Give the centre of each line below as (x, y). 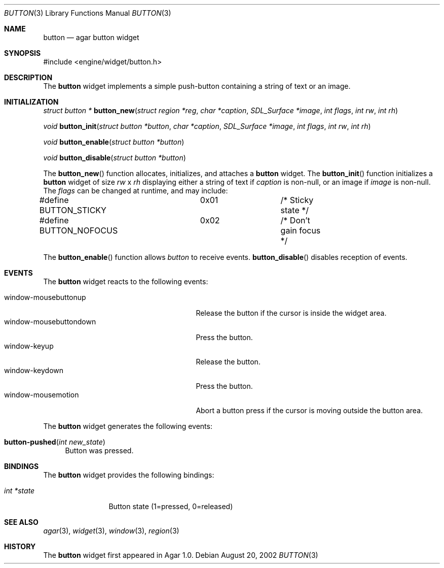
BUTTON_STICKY (73, 210)
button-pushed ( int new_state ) (55, 442)
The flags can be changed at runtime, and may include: (136, 191)
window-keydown (34, 370)
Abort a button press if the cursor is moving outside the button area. (309, 410)
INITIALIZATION (31, 102)
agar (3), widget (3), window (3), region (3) (111, 531)
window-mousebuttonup (45, 297)
